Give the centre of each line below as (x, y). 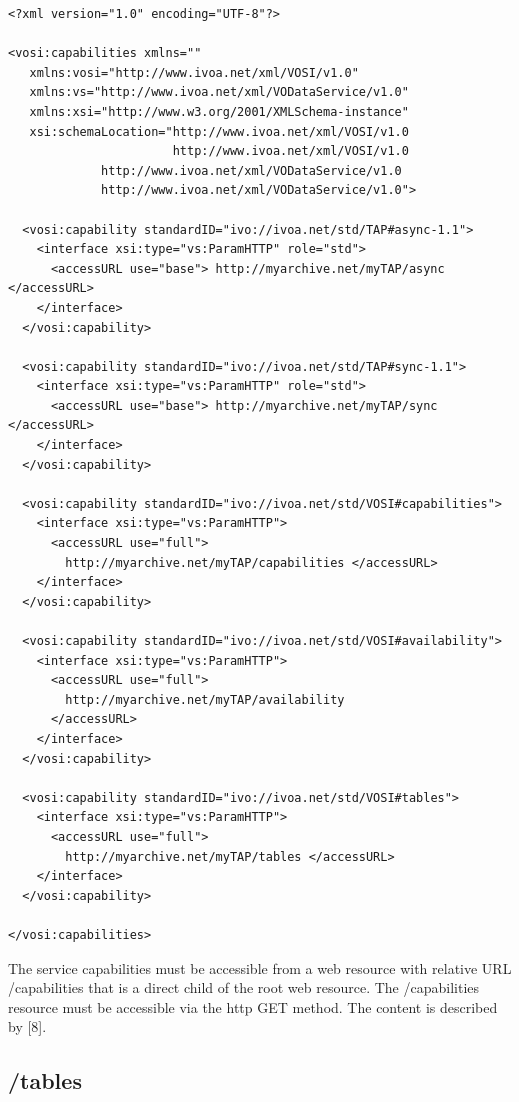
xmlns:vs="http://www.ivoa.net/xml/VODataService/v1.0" (219, 92)
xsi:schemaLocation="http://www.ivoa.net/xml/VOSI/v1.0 (219, 131)
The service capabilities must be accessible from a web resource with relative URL (260, 967)
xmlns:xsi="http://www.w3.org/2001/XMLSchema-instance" (219, 111)
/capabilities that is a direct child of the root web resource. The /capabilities (244, 987)
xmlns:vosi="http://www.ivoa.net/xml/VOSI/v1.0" (194, 72)
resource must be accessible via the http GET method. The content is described (253, 1006)
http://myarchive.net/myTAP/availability (205, 699)
